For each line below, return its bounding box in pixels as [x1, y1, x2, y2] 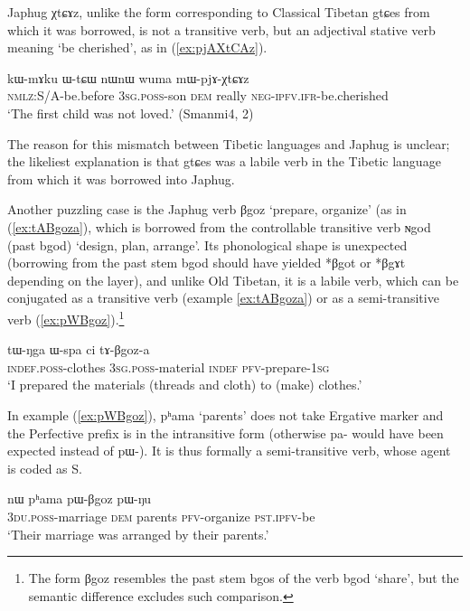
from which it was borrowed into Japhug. [7, 169, 235, 188]
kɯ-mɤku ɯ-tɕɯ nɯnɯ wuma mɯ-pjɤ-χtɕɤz [7, 68, 249, 87]
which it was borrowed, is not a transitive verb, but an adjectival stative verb [7, 20, 436, 39]
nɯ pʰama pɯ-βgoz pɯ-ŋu [7, 489, 152, 508]
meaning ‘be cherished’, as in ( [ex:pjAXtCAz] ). [7, 38, 268, 57]
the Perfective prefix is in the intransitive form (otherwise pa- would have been [7, 423, 444, 442]
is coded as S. [7, 458, 82, 477]
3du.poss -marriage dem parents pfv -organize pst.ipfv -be [7, 506, 315, 525]
